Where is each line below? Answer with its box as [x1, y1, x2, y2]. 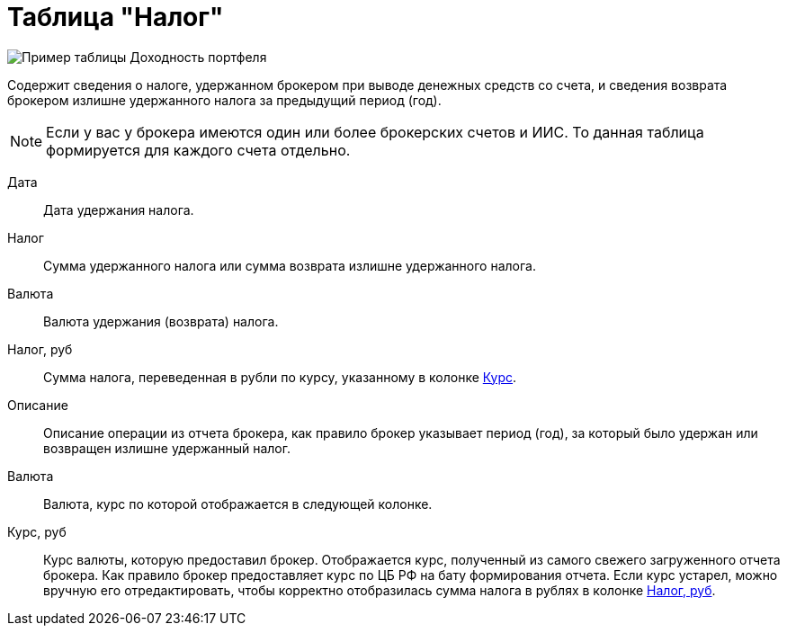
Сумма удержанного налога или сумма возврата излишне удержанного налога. [43, 257, 536, 273]
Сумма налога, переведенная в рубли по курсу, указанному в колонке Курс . [43, 369, 517, 385]
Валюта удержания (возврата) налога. [43, 313, 279, 329]
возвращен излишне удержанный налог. [43, 440, 291, 456]
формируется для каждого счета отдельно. [46, 140, 351, 159]
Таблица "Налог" [7, 2, 224, 32]
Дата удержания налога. [43, 201, 194, 218]
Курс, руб [7, 523, 67, 539]
